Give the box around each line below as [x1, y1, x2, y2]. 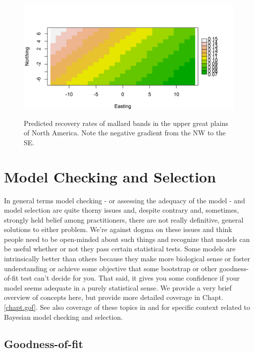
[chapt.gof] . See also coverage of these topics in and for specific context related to [4, 302, 251, 312]
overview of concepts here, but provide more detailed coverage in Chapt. [4, 292, 223, 302]
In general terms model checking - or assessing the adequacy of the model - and [4, 195, 245, 205]
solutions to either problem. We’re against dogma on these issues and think [4, 224, 232, 235]
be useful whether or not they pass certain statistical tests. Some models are [4, 243, 236, 254]
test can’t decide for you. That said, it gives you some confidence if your [20, 273, 240, 283]
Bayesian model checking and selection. [4, 311, 123, 322]
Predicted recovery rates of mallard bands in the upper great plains [24, 117, 228, 128]
